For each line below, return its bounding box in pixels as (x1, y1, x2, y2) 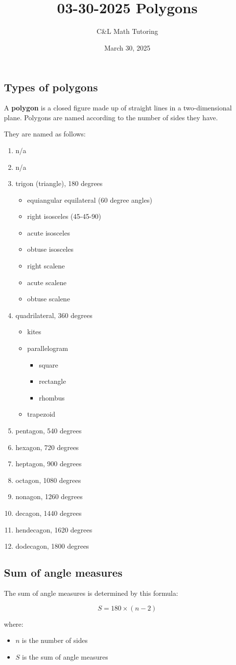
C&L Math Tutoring (96, 26, 158, 36)
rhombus (39, 392, 65, 402)
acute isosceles (27, 227, 70, 238)
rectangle (39, 376, 66, 386)
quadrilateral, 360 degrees (15, 310, 93, 320)
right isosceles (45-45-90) (27, 211, 101, 221)
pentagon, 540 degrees (15, 426, 82, 435)
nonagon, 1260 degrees (15, 491, 83, 502)
